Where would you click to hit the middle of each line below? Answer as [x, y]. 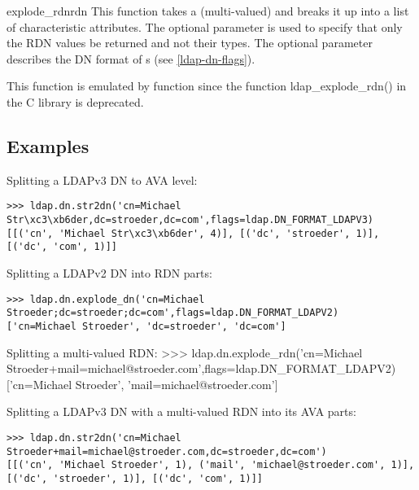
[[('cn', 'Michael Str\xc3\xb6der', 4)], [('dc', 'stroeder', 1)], [193, 233]
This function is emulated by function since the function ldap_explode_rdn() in [207, 86]
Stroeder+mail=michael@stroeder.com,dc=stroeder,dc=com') [167, 451]
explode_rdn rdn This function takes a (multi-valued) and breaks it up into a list [208, 11]
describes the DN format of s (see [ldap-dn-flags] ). [131, 58]
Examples [48, 145]
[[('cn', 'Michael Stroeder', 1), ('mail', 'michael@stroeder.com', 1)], [211, 465]
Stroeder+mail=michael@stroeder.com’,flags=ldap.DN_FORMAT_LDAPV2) [201, 368]
